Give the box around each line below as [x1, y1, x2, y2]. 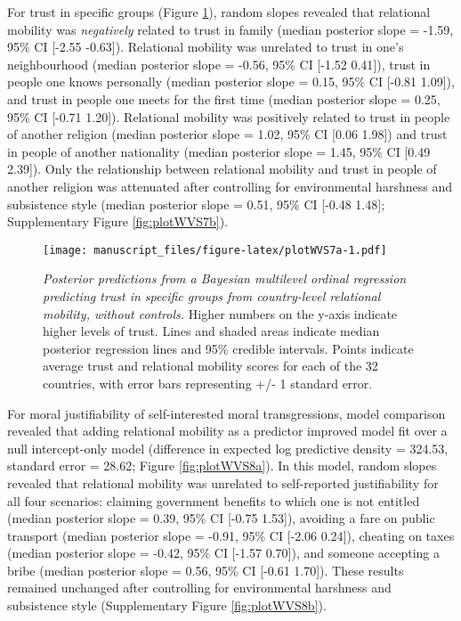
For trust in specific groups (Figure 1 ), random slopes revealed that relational [7, 3, 431, 20]
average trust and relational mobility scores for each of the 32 [43, 356, 378, 375]
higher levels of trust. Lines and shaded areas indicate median [43, 322, 380, 340]
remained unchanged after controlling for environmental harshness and [7, 578, 392, 597]
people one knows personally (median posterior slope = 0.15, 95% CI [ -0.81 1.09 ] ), [7, 72, 455, 91]
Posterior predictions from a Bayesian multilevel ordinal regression [43, 269, 407, 288]
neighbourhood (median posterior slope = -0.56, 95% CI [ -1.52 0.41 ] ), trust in [7, 54, 431, 73]
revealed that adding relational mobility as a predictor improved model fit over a [7, 421, 448, 440]
